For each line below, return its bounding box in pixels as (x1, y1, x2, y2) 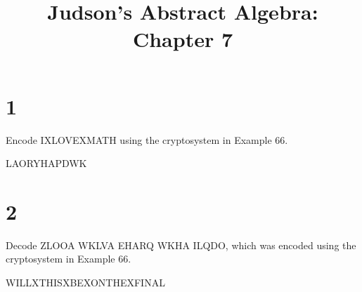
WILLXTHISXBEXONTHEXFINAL (6, 275, 165, 289)
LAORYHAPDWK (6, 156, 87, 171)
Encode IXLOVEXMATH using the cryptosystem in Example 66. (6, 132, 288, 147)
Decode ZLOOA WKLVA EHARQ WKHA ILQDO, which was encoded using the (6, 237, 356, 252)
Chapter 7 (132, 25, 233, 53)
